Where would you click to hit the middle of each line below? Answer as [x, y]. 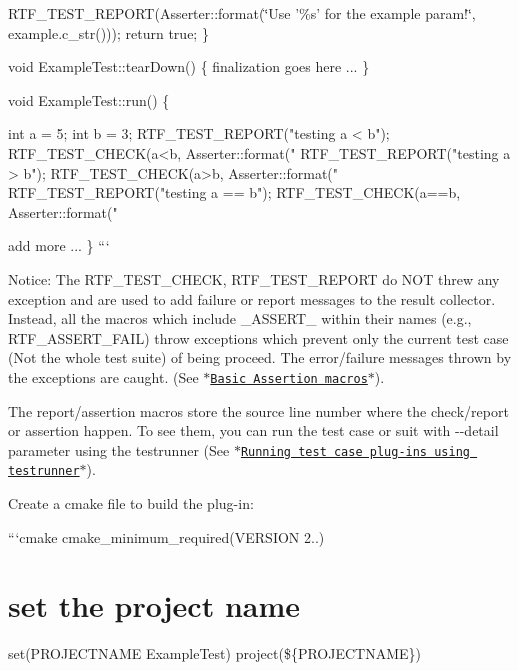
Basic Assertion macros [289, 378]
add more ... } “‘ [59, 245]
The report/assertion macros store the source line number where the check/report [258, 410]
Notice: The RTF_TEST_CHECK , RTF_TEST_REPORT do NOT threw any [254, 278]
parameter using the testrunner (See [119, 449]
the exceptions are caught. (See [103, 376]
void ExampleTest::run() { [89, 99]
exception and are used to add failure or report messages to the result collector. [252, 298]
